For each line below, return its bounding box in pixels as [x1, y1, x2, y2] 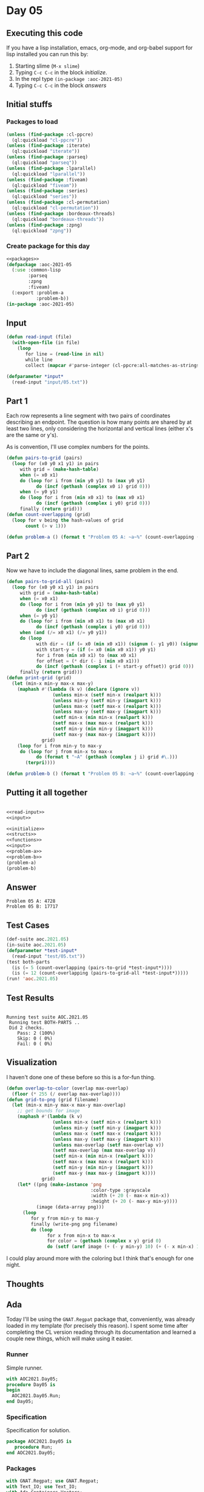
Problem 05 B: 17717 [6, 903, 59, 910]
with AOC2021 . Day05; [6, 1376, 59, 1382]
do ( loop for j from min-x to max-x [19, 748, 113, 755]
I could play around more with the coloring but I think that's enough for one [6, 1255, 194, 1262]
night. [6, 1261, 21, 1269]
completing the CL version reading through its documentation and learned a [6, 1328, 196, 1336]
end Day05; [6, 1398, 34, 1405]
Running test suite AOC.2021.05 [6, 1014, 88, 1020]
